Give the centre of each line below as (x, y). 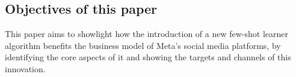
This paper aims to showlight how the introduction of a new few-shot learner (147, 34)
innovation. (25, 68)
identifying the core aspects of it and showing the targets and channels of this (148, 57)
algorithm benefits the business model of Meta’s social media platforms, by (143, 45)
